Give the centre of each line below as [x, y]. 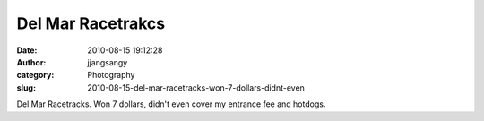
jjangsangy [108, 62]
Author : [31, 62]
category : [35, 75]
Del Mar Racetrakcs [91, 23]
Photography [111, 75]
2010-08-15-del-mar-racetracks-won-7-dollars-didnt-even [196, 87]
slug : [26, 87]
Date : [27, 50]
